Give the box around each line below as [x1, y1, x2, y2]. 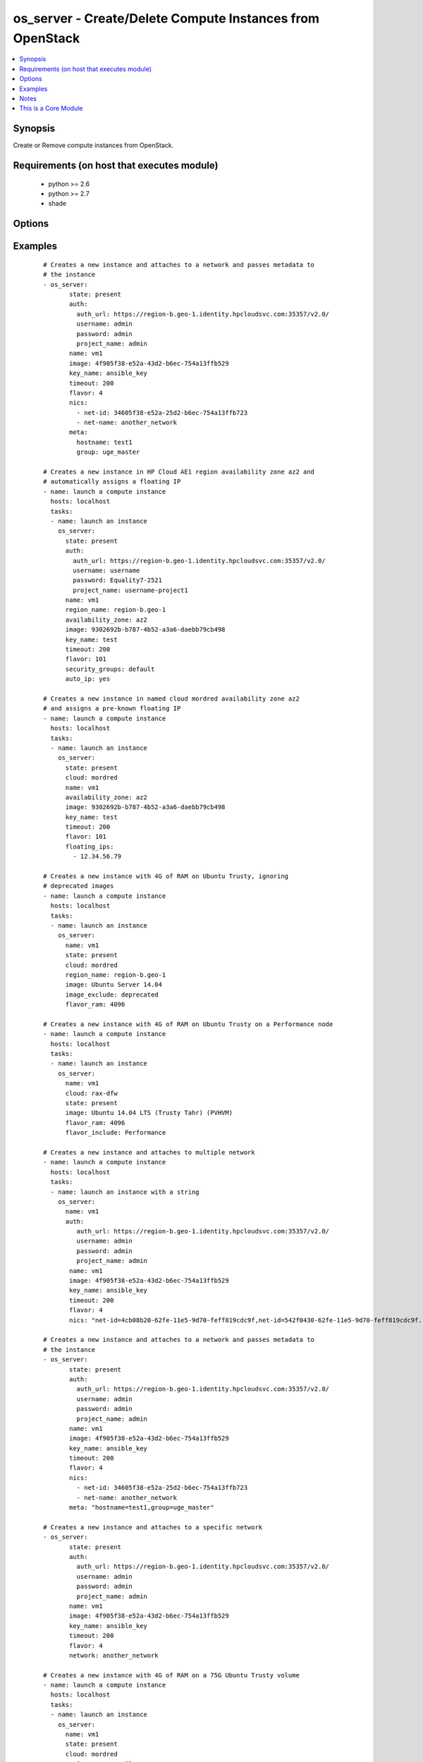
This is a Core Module [19, 104, 83, 113]
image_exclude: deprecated [65, 990, 159, 999]
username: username [73, 566, 140, 574]
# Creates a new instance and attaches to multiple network [43, 1148, 255, 1156]
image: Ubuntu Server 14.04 [65, 980, 162, 989]
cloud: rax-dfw [65, 1089, 118, 1097]
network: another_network [69, 1651, 159, 1659]
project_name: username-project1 [73, 586, 188, 594]
